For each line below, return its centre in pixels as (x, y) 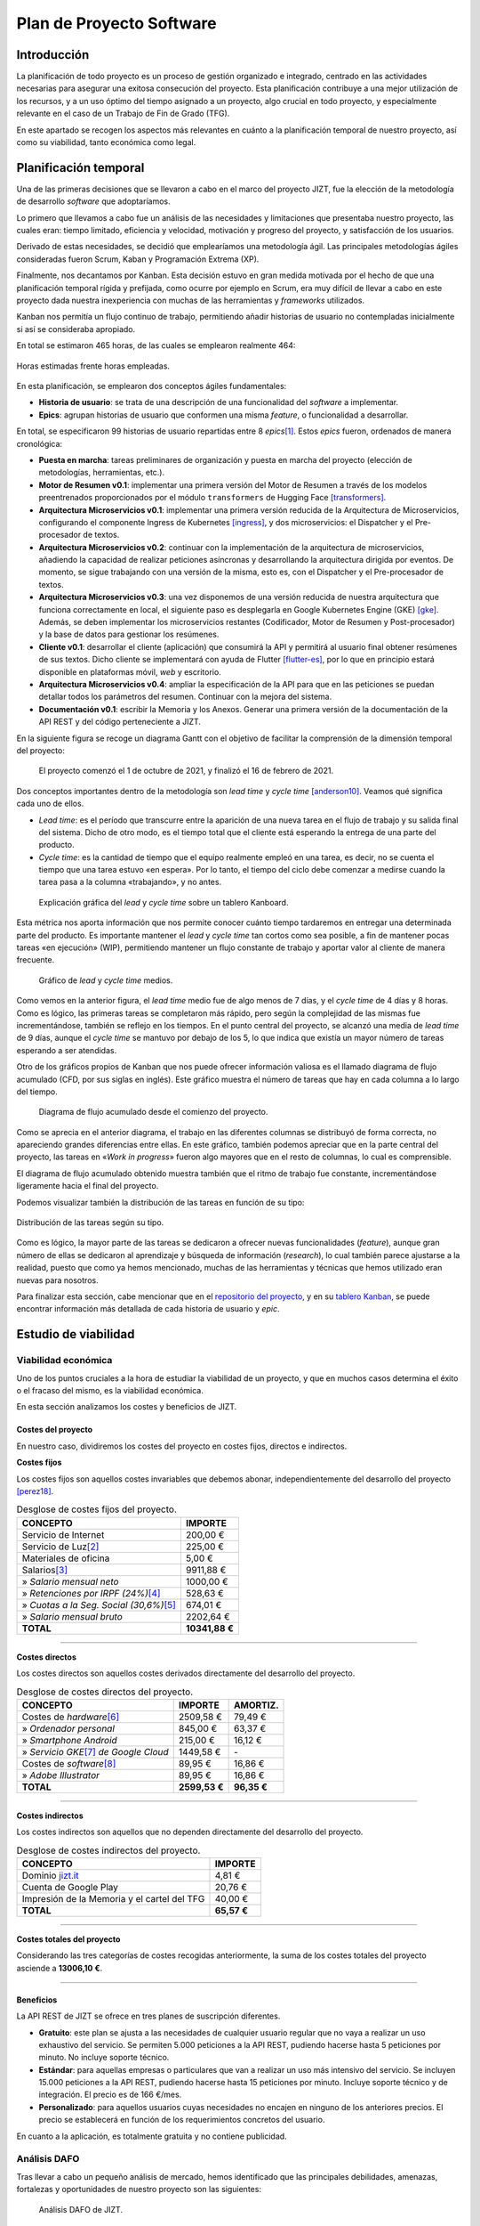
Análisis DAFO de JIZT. (81, 2209)
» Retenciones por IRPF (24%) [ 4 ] (91, 1593)
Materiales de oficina (66, 1558)
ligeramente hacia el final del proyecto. (88, 1186)
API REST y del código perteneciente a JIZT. (120, 722)
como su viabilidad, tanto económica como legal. (106, 142)
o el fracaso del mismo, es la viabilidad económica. (110, 1390)
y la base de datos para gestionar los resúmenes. (129, 634)
